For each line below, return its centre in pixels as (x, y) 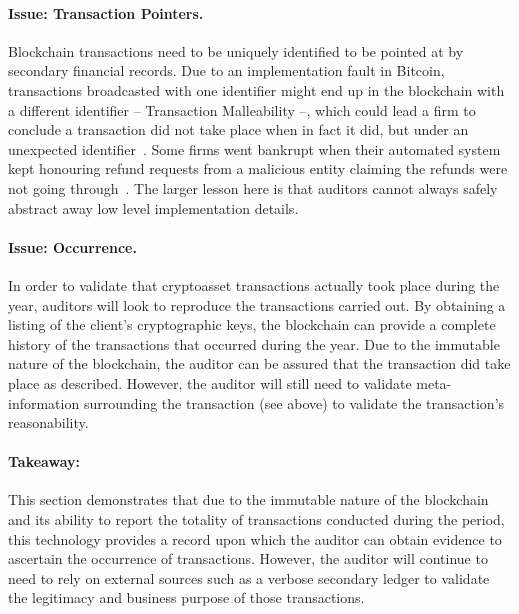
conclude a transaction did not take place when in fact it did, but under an (238, 129)
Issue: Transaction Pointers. (106, 12)
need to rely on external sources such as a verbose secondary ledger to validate (249, 577)
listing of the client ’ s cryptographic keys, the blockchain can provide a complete (252, 324)
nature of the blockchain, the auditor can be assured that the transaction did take (259, 363)
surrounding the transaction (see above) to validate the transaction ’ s (294, 402)
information (44, 402)
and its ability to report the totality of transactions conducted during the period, (256, 519)
